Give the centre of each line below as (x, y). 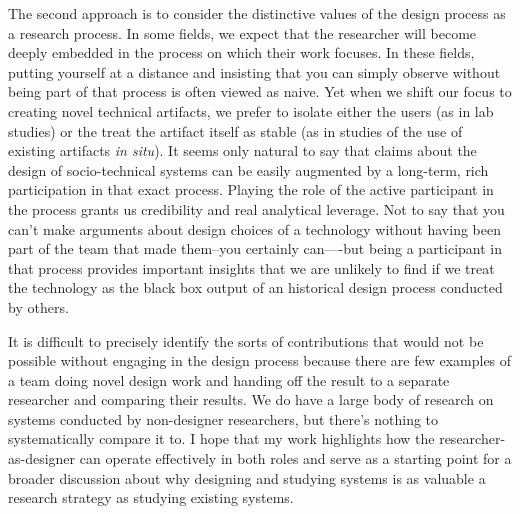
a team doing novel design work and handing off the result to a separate (229, 379)
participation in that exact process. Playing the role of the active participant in (251, 189)
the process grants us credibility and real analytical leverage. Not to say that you (256, 208)
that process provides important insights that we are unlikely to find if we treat (251, 267)
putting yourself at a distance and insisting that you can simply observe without (254, 71)
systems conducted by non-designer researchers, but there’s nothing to (223, 418)
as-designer (42, 458)
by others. (38, 306)
